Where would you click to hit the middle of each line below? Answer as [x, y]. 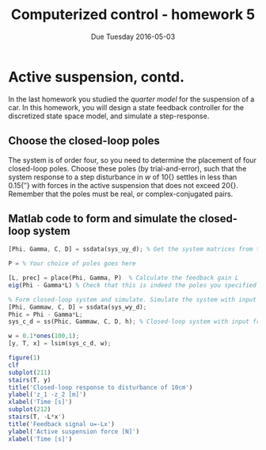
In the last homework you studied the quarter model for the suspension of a [131, 99]
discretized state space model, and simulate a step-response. [109, 116]
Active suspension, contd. [96, 77]
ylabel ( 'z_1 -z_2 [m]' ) [47, 394]
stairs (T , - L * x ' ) [37, 417]
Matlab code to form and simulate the [102, 219]
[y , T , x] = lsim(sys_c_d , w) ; [60, 344]
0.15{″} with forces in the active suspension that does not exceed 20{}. [123, 185]
